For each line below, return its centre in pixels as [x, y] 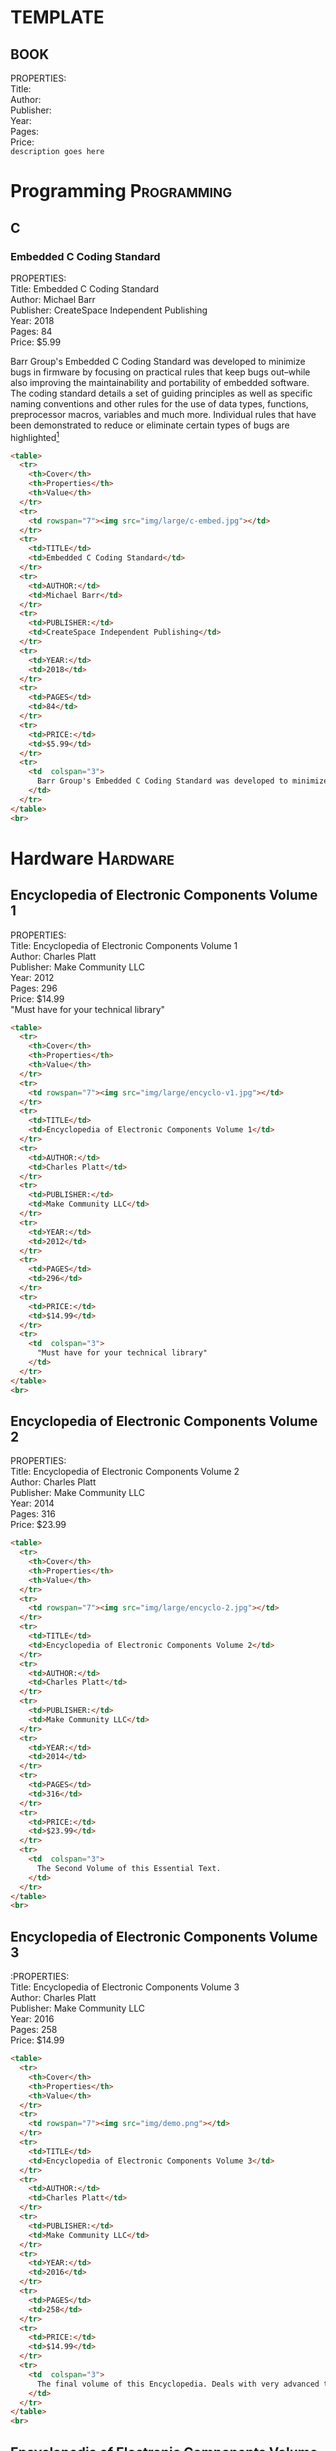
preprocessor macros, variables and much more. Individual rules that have [163, 414]
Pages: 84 [31, 331]
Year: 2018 [32, 320]
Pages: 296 [34, 988]
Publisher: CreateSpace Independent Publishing [109, 310]
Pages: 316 [33, 1514]
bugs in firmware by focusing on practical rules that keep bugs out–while [160, 372]
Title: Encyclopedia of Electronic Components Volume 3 [125, 1987]
